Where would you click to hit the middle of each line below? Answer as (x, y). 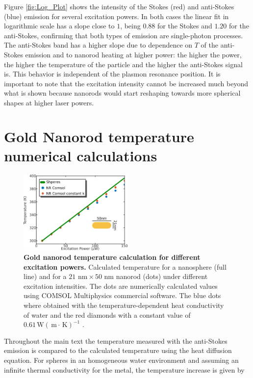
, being (130, 26)
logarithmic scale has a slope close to (59, 26)
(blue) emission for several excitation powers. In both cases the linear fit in (116, 16)
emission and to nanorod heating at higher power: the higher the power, (133, 54)
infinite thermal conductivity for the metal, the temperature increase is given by (124, 369)
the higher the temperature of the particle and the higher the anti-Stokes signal (123, 64)
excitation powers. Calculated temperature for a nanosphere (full (125, 266)
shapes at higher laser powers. (49, 102)
